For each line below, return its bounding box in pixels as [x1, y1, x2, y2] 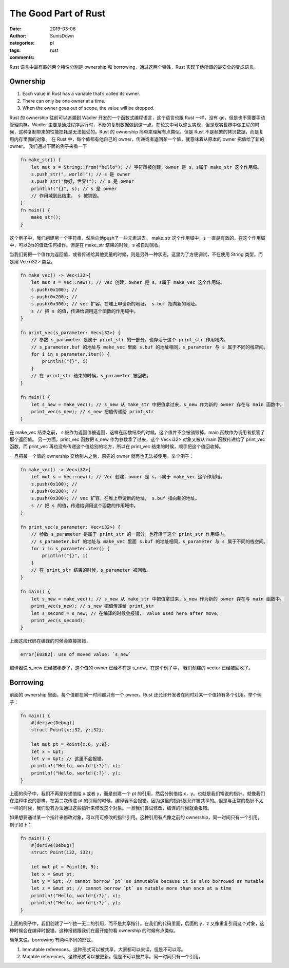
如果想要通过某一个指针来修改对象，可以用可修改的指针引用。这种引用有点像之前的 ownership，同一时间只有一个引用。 [9, 814, 262, 821]
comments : [9, 54, 34, 61]
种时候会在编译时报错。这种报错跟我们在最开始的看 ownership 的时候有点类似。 [9, 927, 178, 934]
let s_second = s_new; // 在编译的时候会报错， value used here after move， [31, 610, 222, 616]
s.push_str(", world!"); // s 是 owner [31, 171, 131, 177]
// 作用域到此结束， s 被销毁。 [31, 193, 102, 199]
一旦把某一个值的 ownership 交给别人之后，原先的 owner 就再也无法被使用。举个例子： [9, 453, 194, 459]
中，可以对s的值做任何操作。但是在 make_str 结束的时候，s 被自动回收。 [9, 242, 163, 248]
